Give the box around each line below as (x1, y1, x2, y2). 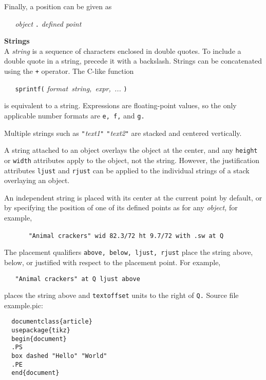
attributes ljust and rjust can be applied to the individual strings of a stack (4, 165, 250, 175)
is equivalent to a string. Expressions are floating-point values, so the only (4, 100, 237, 111)
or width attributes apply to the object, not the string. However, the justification (4, 154, 260, 165)
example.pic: (4, 299, 43, 310)
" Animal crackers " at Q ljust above (15, 275, 140, 283)
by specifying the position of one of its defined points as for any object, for (4, 202, 238, 213)
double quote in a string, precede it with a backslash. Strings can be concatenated (4, 55, 262, 66)
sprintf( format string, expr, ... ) (15, 83, 127, 93)
